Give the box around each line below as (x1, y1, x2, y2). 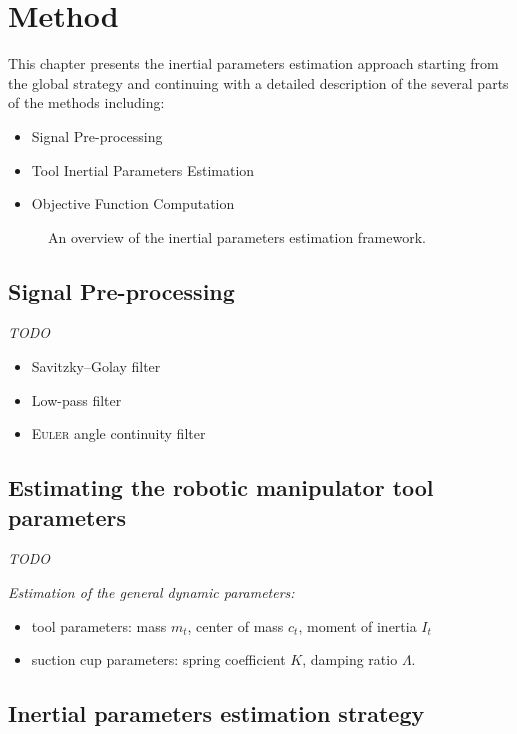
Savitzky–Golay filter (31, 356, 161, 377)
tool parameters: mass (31, 615, 167, 636)
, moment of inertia (298, 615, 417, 636)
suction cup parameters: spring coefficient (31, 649, 286, 670)
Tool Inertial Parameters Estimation (31, 159, 255, 180)
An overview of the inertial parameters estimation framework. (48, 226, 426, 247)
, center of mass (187, 615, 284, 636)
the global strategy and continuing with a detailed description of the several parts (8, 72, 509, 93)
